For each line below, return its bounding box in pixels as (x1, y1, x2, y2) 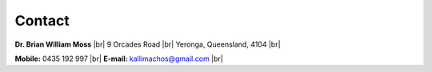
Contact (14, 12, 70, 29)
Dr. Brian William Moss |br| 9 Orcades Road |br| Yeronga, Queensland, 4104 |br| (14, 40, 281, 49)
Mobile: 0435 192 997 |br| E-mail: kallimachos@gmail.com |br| (14, 54, 223, 63)
